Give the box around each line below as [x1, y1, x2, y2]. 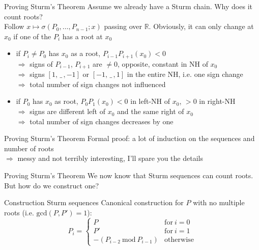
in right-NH [199, 96, 236, 106]
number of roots [4, 143, 54, 153]
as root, [54, 96, 78, 106]
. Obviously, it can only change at [149, 21, 254, 32]
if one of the [13, 31, 51, 41]
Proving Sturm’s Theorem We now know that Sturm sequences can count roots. [4, 170, 253, 181]
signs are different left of [30, 106, 105, 117]
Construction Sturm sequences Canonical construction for [4, 197, 184, 208]
